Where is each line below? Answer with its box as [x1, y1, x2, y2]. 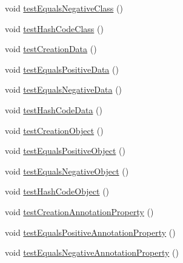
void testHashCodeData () [5, 103, 102, 116]
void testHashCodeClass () [5, 22, 104, 35]
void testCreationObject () [5, 124, 104, 136]
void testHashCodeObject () [5, 185, 110, 198]
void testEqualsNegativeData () [5, 83, 122, 96]
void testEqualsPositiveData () [5, 62, 119, 75]
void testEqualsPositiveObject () [5, 144, 125, 157]
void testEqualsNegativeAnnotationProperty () [5, 246, 179, 259]
